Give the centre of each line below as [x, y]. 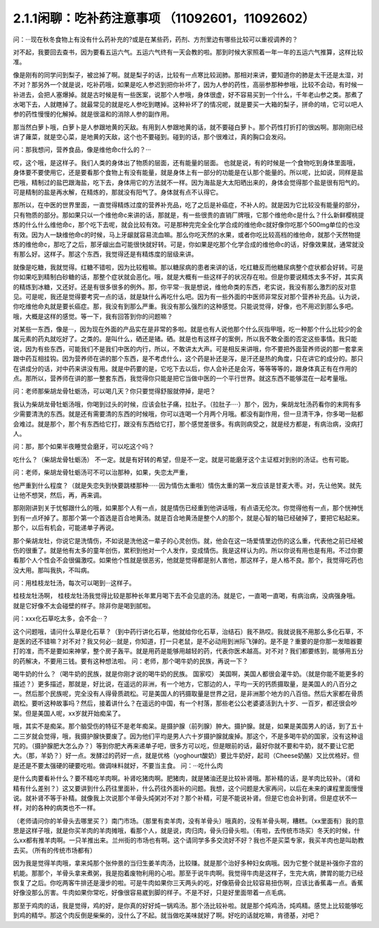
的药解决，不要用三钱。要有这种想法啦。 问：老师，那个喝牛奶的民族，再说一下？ [131, 661]
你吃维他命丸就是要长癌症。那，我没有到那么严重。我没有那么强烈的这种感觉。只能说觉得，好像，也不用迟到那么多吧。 [185, 306]
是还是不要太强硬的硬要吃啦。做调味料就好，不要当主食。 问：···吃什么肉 [118, 765]
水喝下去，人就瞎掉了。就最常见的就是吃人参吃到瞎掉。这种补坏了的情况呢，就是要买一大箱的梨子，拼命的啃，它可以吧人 [188, 104]
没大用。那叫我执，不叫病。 [53, 570]
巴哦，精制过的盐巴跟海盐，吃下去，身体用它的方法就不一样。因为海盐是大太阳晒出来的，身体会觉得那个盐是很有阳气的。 [188, 182]
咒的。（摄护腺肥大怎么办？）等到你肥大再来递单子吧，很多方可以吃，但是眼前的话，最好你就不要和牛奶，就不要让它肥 [184, 745]
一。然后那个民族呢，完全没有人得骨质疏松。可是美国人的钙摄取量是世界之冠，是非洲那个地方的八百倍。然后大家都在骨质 [188, 693]
